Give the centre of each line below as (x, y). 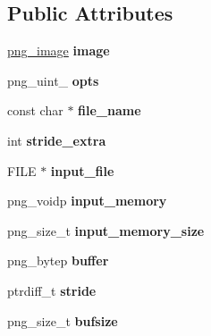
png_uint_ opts (53, 80)
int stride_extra (57, 140)
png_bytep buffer (58, 260)
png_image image (59, 50)
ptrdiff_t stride (52, 290)
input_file (82, 170)
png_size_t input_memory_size (106, 230)
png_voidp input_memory (87, 201)
